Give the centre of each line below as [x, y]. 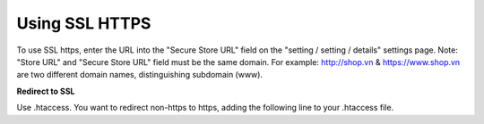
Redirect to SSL [46, 91]
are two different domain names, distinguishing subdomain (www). [140, 75]
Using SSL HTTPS [84, 23]
